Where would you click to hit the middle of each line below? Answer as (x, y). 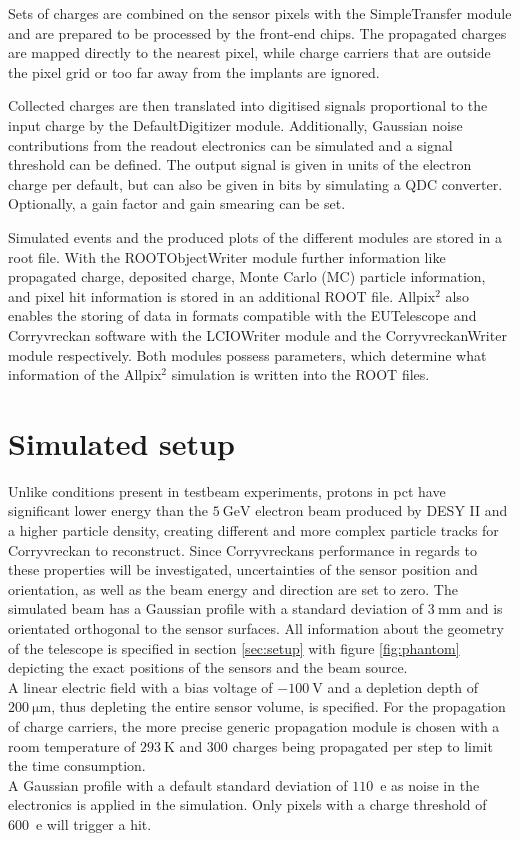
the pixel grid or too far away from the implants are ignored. (194, 71)
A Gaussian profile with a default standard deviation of (178, 784)
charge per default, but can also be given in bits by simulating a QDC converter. (255, 183)
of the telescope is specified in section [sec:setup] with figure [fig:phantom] (234, 647)
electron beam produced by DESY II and (381, 510)
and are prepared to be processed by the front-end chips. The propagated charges (257, 32)
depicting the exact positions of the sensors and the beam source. (208, 667)
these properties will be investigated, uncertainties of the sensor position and (243, 569)
